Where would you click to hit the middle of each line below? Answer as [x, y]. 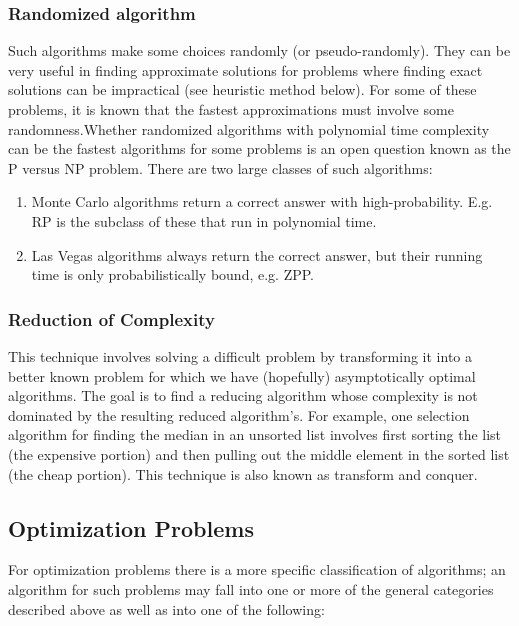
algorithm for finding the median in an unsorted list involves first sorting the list [255, 434]
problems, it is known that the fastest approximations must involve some [231, 109]
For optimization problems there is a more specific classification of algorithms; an [257, 569]
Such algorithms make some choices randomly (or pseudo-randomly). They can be [259, 50]
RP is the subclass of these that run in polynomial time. [204, 220]
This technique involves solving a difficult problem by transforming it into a [240, 355]
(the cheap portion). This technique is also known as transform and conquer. [243, 473]
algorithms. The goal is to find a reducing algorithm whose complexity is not [243, 395]
